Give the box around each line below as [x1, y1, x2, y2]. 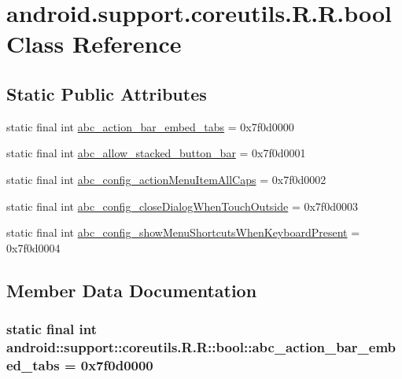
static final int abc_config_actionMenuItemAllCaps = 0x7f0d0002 [6, 171, 326, 187]
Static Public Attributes [6, 81, 207, 105]
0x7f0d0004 [6, 239, 61, 256]
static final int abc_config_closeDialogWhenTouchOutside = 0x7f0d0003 [6, 197, 358, 214]
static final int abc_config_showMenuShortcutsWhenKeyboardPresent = [6, 224, 360, 241]
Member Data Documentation [6, 278, 257, 302]
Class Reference [6, 28, 182, 60]
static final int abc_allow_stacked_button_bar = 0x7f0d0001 [6, 145, 306, 161]
